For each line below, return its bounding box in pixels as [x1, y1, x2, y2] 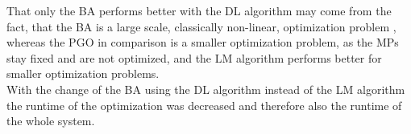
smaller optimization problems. [6, 65, 160, 82]
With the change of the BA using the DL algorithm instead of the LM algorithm [6, 80, 405, 97]
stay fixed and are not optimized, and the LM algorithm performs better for [6, 49, 382, 66]
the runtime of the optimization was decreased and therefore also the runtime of [6, 96, 402, 113]
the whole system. [6, 112, 95, 129]
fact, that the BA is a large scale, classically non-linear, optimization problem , [6, 18, 396, 35]
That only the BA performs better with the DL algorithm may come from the [6, 2, 392, 18]
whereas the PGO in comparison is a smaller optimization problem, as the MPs [6, 34, 399, 51]
